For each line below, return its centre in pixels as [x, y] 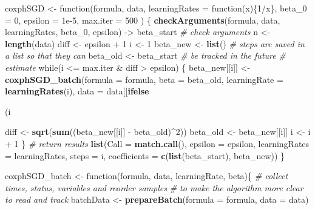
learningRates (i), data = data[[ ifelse [77, 91]
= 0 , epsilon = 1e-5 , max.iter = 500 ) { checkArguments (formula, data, [143, 20]
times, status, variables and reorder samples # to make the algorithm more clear [154, 187]
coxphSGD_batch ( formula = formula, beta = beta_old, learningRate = [144, 79]
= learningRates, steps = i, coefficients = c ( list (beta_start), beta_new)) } [145, 155]
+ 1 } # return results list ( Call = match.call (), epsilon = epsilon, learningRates [157, 143]
